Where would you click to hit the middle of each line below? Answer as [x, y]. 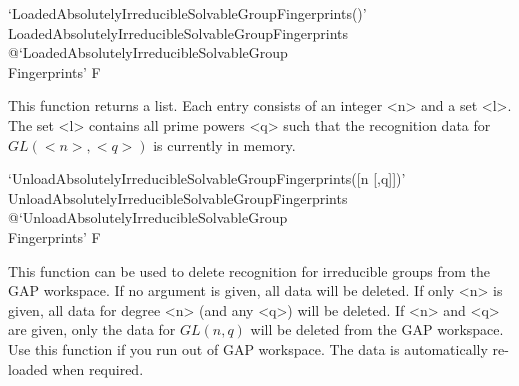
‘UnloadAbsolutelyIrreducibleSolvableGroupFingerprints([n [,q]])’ [207, 178]
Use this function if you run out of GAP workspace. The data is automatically [248, 348]
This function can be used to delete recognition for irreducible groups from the [249, 270]
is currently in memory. [224, 144]
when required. [98, 368]
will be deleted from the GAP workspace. [377, 329]
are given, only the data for [92, 329]
